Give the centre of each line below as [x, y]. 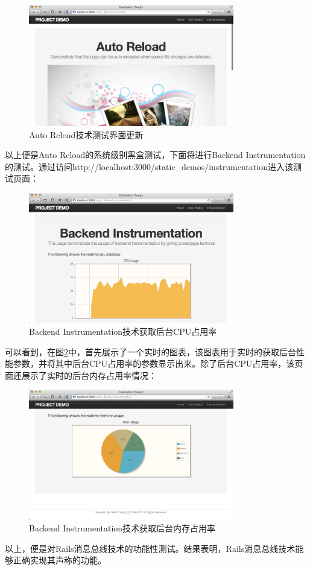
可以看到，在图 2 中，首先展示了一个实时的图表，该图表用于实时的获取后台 [150, 351]
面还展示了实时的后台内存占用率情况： [81, 375]
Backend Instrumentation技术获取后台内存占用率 [122, 528]
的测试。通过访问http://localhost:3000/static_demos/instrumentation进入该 [149, 166]
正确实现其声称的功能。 [59, 560]
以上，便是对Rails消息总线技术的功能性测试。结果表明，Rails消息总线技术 [150, 548]
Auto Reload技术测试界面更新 [86, 134]
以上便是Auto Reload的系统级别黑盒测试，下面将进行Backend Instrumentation [155, 155]
